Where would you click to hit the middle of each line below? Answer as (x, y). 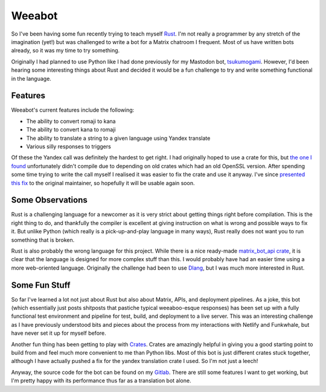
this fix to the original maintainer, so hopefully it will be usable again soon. (103, 183)
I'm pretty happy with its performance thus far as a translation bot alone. (101, 381)
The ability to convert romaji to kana (71, 121)
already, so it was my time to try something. (66, 51)
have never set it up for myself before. (59, 333)
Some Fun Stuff (41, 285)
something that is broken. (43, 240)
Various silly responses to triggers (69, 146)
